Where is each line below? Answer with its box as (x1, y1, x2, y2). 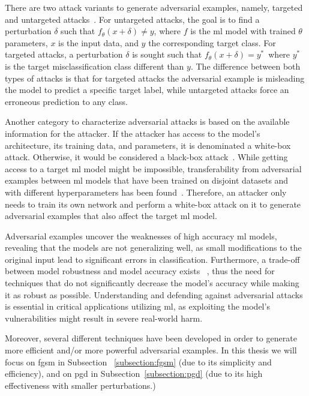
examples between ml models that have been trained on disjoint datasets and (5, 174, 289, 187)
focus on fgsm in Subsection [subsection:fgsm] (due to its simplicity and (5, 355, 272, 368)
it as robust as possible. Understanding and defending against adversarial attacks (5, 288, 303, 301)
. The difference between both (190, 59, 301, 72)
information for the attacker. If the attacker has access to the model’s (5, 127, 260, 139)
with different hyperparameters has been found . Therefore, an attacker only (5, 185, 287, 198)
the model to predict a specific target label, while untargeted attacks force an (5, 83, 289, 96)
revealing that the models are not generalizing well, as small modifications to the (5, 241, 302, 254)
